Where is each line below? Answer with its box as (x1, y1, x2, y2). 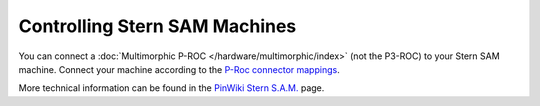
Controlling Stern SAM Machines (18, 15, 297, 37)
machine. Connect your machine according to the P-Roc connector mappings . (18, 63, 340, 75)
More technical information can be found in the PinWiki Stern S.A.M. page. (18, 82, 325, 94)
